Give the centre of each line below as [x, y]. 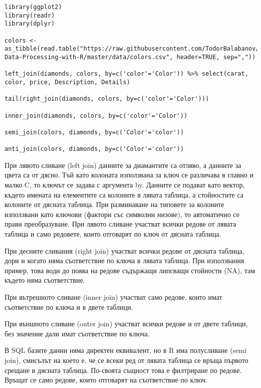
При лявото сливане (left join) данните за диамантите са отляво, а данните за [123, 165]
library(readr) [30, 15]
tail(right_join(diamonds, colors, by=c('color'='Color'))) [107, 99]
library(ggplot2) [33, 7]
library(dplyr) [30, 24]
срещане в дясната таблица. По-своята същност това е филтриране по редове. [123, 370]
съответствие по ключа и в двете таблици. [69, 307]
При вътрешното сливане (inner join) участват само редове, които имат [113, 297]
